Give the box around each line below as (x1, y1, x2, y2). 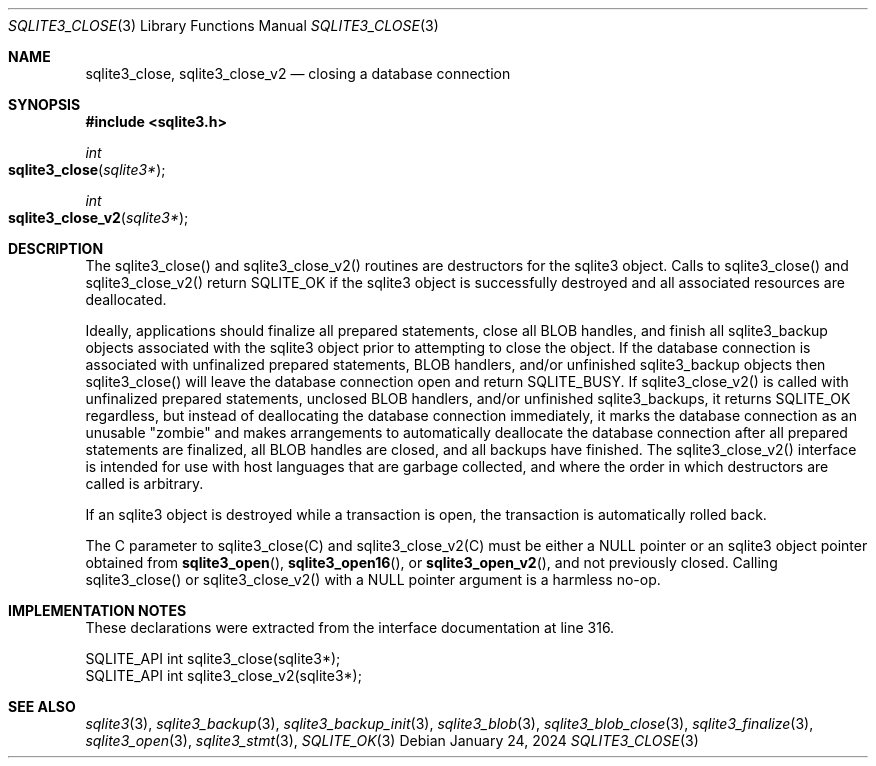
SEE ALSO (8, 698, 76, 715)
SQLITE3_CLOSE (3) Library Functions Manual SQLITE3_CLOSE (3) (8, 17, 439, 34)
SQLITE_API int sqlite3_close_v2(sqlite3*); (85, 667, 362, 684)
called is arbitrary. (85, 475, 204, 492)
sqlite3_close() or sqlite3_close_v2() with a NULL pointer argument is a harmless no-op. (85, 571, 661, 588)
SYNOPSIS (8, 96, 81, 113)
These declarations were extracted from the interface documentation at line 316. (85, 619, 615, 636)
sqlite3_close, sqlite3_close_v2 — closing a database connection (85, 65, 511, 82)
